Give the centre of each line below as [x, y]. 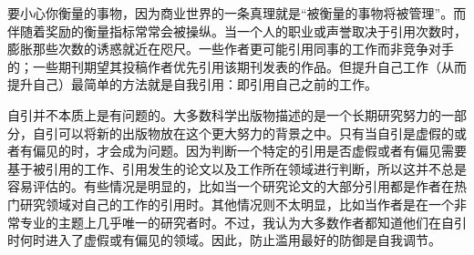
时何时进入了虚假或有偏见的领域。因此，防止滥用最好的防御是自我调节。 [224, 240]
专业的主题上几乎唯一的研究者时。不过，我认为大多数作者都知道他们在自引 [243, 222]
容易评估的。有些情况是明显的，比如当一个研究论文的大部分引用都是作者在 [231, 186]
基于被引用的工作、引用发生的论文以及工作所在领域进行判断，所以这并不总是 [237, 168]
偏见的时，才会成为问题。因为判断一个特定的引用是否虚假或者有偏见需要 [249, 151]
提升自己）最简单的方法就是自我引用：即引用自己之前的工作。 [192, 84]
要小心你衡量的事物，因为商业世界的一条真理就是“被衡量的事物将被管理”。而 [237, 13]
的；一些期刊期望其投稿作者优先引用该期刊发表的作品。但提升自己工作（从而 [237, 66]
